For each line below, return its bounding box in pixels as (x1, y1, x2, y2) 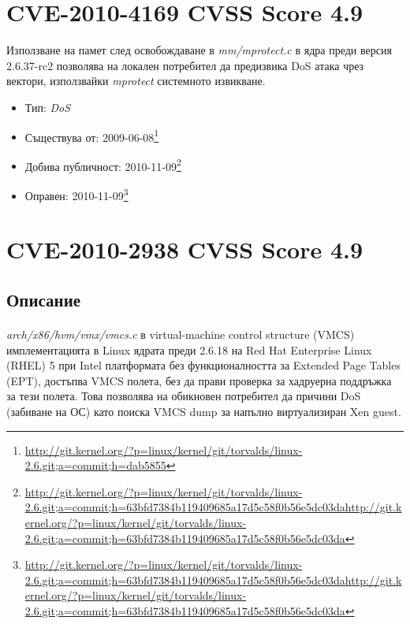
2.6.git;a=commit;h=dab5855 (24, 457, 166, 474)
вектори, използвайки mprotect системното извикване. (6, 72, 266, 89)
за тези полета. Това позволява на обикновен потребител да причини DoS (6, 388, 361, 404)
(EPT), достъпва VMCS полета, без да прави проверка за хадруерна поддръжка (6, 372, 392, 388)
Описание (6, 288, 81, 312)
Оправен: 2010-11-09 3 (24, 185, 129, 203)
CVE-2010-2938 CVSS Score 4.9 (6, 233, 363, 266)
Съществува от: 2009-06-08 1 (24, 126, 159, 145)
